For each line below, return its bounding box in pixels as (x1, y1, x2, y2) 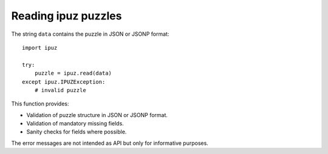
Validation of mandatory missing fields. (26, 120, 124, 127)
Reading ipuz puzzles (11, 9, 122, 22)
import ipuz (22, 44, 58, 51)
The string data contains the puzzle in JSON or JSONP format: (11, 30, 169, 38)
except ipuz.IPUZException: (22, 78, 106, 85)
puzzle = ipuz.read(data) (34, 70, 112, 77)
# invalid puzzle (34, 87, 86, 93)
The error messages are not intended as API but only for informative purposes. (11, 139, 209, 147)
